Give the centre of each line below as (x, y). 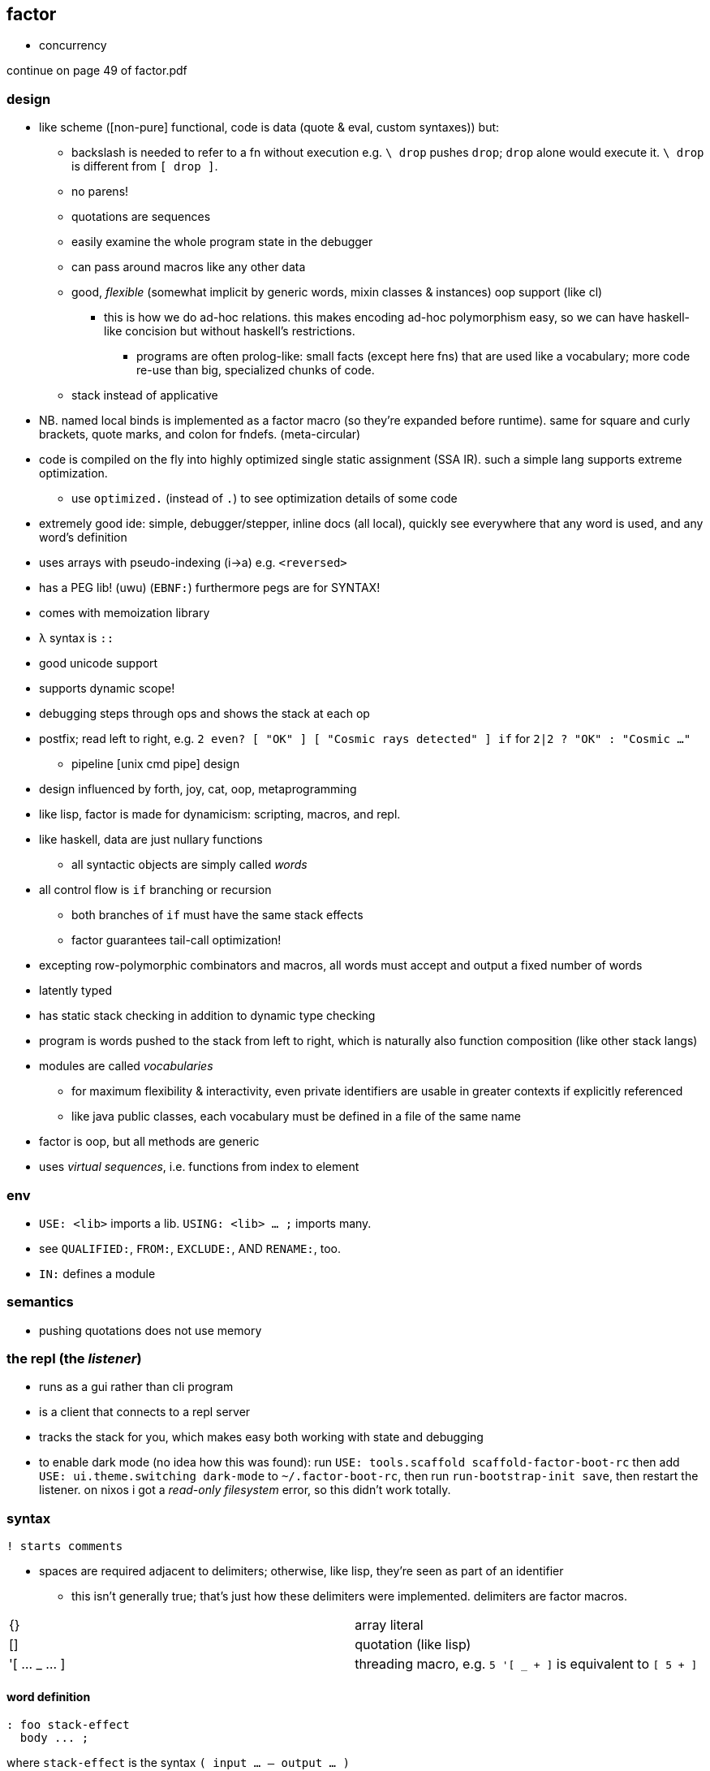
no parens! (100, 192)
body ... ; (54, 1738)
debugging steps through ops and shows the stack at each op (204, 714)
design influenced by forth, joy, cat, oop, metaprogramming (198, 789)
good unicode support (99, 663)
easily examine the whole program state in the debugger (222, 242)
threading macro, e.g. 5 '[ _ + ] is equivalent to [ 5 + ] (526, 1664)
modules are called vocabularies (126, 1066)
